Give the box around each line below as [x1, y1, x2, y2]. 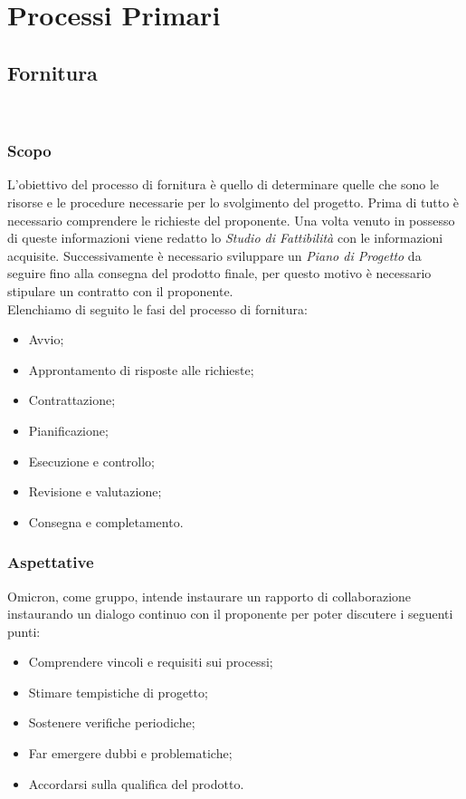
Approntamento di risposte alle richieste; [28, 360, 254, 379]
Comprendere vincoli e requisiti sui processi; [28, 652, 273, 671]
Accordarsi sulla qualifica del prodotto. [28, 774, 244, 793]
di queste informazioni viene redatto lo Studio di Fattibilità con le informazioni [7, 228, 443, 247]
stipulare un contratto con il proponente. [7, 281, 233, 300]
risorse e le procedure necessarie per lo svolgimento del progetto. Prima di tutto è [7, 192, 460, 211]
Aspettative [7, 551, 94, 573]
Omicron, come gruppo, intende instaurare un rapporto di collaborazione [7, 586, 412, 605]
